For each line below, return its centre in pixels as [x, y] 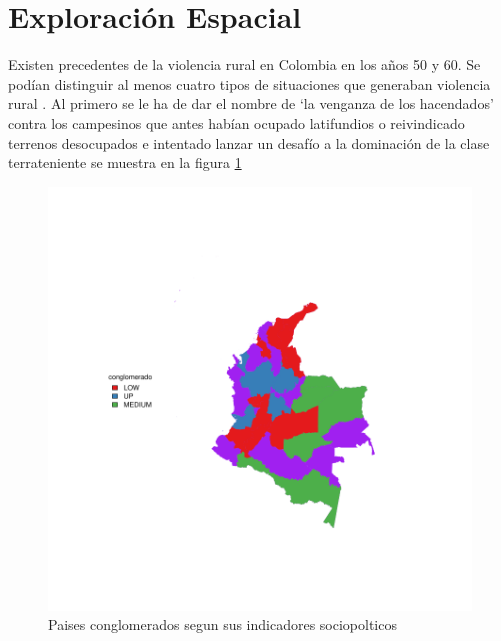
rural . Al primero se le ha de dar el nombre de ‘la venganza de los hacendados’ [251, 103]
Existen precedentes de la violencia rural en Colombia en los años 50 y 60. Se [244, 64]
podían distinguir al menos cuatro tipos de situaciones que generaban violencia [249, 83]
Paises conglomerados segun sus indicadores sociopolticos [222, 624]
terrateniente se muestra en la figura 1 [125, 162]
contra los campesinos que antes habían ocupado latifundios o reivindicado [236, 122]
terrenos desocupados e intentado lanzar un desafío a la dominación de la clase [249, 142]
